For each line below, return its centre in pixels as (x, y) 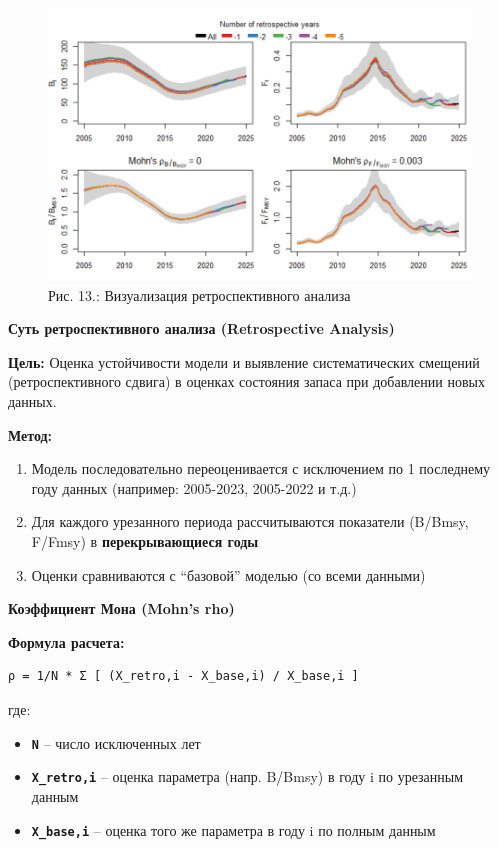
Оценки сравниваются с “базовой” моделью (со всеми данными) (228, 574)
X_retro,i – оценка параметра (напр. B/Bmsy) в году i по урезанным (247, 776)
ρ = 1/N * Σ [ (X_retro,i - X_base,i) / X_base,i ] (183, 676)
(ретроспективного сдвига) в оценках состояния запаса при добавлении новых (246, 381)
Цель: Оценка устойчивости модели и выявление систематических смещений (244, 361)
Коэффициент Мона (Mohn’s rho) (121, 608)
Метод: (30, 434)
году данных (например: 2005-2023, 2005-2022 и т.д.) (194, 487)
